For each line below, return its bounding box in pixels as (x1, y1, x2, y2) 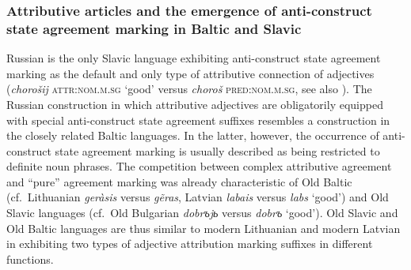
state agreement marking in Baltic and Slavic (6, 18, 302, 38)
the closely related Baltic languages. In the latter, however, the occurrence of (6, 127, 379, 144)
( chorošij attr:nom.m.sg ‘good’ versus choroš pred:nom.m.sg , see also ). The (6, 81, 372, 97)
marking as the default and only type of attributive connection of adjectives (6, 65, 375, 81)
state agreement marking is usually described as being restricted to (55, 142, 380, 159)
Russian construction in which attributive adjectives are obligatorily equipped (6, 96, 383, 112)
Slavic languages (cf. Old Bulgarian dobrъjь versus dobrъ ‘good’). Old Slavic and (6, 204, 398, 221)
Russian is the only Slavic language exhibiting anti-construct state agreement (6, 50, 381, 66)
